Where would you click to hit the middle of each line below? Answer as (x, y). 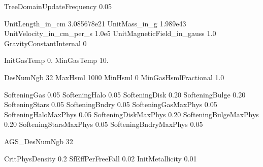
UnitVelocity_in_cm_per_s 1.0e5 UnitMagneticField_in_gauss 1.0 (110, 33)
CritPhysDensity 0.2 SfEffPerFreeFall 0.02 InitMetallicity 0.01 (101, 158)
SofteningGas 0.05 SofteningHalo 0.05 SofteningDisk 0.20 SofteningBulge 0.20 (125, 94)
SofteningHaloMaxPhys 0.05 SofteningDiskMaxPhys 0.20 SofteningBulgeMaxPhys (131, 114)
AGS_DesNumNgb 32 (39, 141)
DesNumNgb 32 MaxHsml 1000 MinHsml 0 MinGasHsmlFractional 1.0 (114, 77)
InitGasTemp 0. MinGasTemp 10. (56, 60)
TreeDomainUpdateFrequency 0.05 (58, 6)
